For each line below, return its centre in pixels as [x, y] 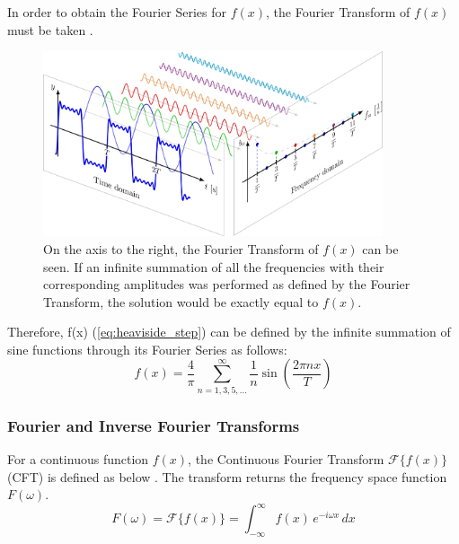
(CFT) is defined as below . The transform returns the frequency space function [227, 476]
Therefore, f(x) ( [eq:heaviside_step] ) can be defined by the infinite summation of [229, 332]
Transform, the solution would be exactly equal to [181, 301]
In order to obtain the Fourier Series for [117, 12]
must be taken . [50, 29]
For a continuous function [78, 459]
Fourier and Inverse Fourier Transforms [154, 425]
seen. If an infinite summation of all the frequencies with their [214, 266]
